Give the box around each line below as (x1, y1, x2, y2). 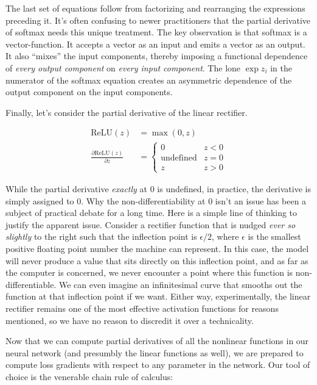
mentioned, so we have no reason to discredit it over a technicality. (5, 314, 254, 326)
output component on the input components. (5, 85, 173, 98)
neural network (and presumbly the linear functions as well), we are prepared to (5, 346, 304, 359)
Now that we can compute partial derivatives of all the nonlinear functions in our (5, 334, 309, 347)
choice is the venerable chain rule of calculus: (5, 370, 173, 383)
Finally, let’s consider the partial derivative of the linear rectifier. (5, 106, 248, 118)
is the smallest (248, 230, 301, 243)
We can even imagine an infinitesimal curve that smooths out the (58, 278, 302, 290)
